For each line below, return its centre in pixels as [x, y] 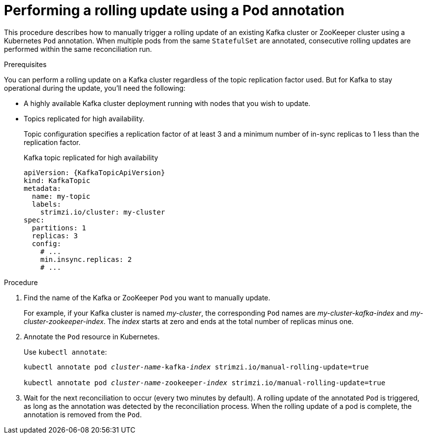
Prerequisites [25, 64]
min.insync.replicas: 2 [86, 259]
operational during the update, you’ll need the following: [95, 88]
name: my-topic [61, 196]
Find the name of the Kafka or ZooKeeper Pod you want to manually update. [147, 297]
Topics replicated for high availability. [84, 118]
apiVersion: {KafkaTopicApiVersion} [94, 172]
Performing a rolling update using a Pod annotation [174, 10]
